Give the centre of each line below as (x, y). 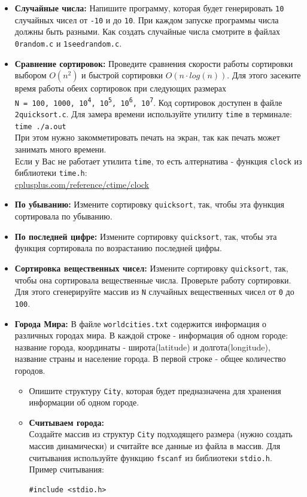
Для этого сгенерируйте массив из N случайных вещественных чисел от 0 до (154, 292)
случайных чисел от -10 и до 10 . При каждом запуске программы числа (147, 19)
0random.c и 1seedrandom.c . (68, 43)
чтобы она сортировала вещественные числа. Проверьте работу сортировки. (153, 280)
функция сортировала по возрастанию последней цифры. (118, 248)
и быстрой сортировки (122, 75)
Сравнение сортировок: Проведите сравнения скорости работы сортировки (154, 63)
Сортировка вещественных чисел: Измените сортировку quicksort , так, (151, 268)
